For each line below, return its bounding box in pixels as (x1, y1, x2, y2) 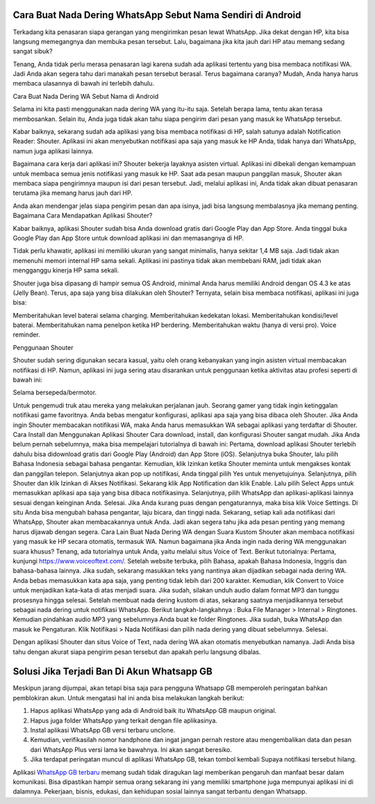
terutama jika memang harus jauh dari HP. (12, 188, 133, 198)
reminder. (12, 330, 41, 339)
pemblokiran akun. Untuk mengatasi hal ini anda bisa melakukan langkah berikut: (12, 693, 244, 702)
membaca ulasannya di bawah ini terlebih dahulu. (12, 79, 155, 88)
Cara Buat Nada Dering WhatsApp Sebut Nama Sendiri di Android (12, 9, 301, 21)
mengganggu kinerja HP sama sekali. (12, 266, 119, 275)
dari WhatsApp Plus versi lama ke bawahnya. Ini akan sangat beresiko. (30, 745, 232, 754)
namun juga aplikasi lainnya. (12, 147, 94, 155)
